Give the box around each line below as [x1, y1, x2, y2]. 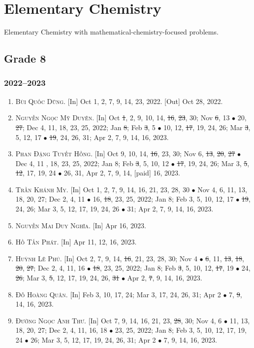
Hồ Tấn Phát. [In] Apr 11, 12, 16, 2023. [15, 237, 137, 247]
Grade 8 [4, 51, 46, 66]
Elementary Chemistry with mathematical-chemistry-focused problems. [4, 27, 219, 37]
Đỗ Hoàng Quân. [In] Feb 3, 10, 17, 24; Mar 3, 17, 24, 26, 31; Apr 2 [15, 289, 221, 299]
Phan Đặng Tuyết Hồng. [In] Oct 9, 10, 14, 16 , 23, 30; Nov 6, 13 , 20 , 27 [15, 148, 235, 159]
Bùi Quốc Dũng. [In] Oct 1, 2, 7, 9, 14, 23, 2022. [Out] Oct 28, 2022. [15, 96, 223, 106]
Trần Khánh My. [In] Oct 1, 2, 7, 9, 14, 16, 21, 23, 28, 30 [15, 184, 190, 194]
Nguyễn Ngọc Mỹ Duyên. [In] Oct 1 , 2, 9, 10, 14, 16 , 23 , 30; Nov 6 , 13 [15, 112, 230, 123]
